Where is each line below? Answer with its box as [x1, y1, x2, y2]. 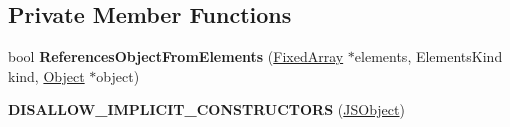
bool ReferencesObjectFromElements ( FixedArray [8, 46, 344, 67]
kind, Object [8, 65, 85, 86]
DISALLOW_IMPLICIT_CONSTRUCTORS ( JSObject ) [8, 99, 405, 120]
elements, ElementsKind [354, 46, 503, 67]
